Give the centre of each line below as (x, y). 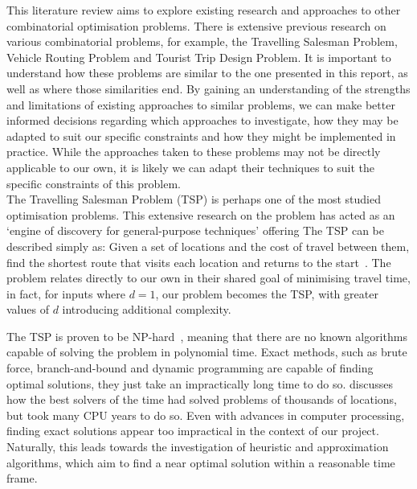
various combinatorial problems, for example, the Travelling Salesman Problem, (202, 41)
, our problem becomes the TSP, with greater (267, 293)
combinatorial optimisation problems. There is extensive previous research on (196, 25)
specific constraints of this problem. (94, 183)
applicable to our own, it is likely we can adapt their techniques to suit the (191, 167)
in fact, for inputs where (66, 293)
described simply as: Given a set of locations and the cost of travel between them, (208, 246)
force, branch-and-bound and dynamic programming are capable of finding (190, 368)
